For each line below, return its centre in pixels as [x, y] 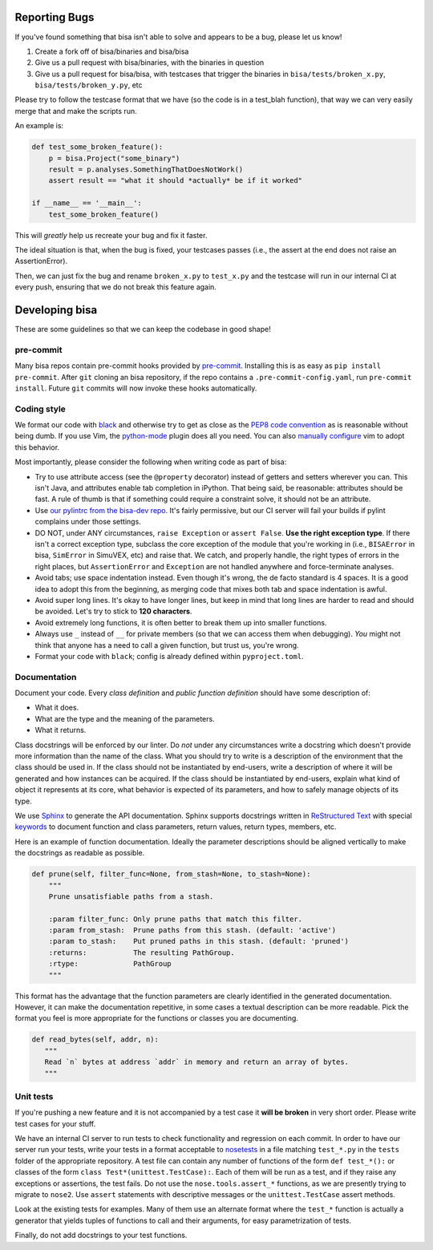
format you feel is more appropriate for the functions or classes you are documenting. [156, 1018]
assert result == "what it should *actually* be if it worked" [176, 181]
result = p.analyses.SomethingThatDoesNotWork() [146, 170]
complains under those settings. [88, 522]
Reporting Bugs [55, 17]
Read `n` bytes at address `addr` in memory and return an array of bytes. [196, 1062]
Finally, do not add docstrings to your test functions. [101, 1236]
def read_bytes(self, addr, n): [95, 1040]
